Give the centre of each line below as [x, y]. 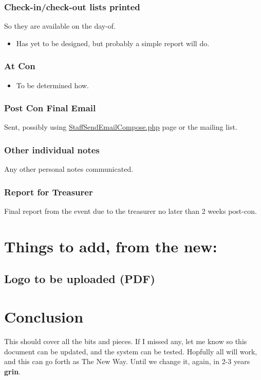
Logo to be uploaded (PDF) [80, 279]
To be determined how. [53, 85]
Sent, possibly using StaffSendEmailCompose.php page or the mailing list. [121, 127]
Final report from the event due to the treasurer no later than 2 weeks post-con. [130, 211]
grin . [13, 371]
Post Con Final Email [50, 108]
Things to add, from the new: [111, 246]
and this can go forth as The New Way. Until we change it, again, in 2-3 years [127, 361]
